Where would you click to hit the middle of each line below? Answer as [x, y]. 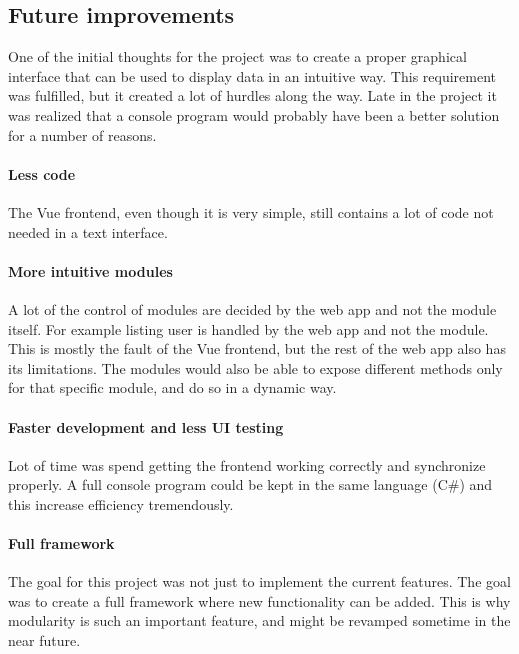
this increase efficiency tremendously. [121, 503]
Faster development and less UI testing [146, 426]
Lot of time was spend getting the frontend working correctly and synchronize [247, 464]
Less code [42, 173]
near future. [44, 640]
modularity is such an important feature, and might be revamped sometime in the [259, 620]
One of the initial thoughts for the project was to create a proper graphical [237, 56]
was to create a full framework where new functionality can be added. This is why [259, 600]
